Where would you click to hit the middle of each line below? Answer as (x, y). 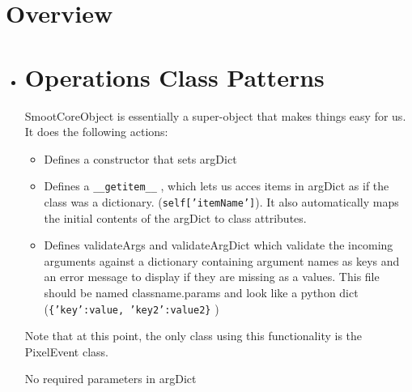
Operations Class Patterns (174, 77)
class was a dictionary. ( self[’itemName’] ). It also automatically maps (221, 201)
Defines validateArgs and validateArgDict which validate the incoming (219, 245)
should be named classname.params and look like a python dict (201, 292)
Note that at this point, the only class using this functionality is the (193, 336)
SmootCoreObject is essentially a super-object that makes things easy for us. (215, 115)
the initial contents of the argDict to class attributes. (175, 217)
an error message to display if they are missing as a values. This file (212, 277)
